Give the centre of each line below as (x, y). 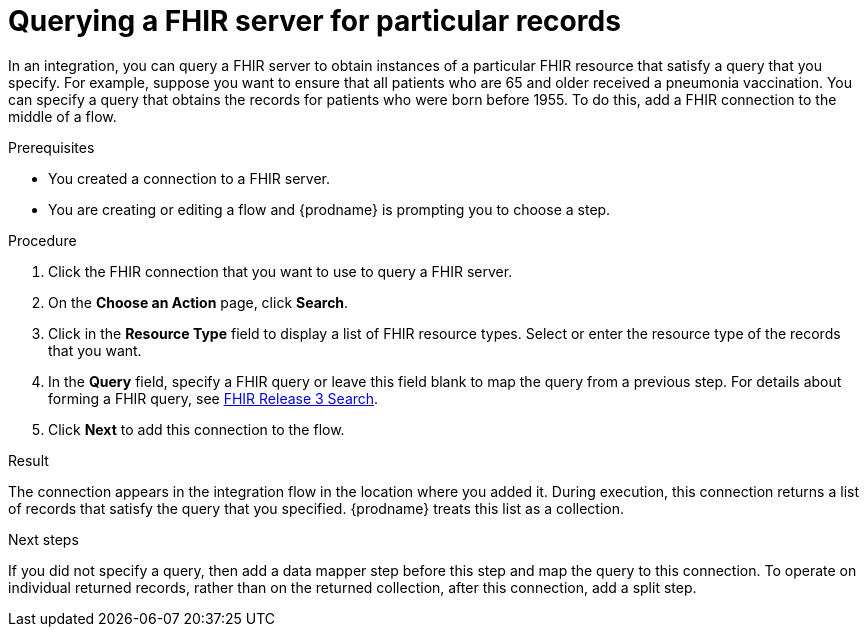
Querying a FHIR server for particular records (314, 21)
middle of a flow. (62, 116)
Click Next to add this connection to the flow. (196, 429)
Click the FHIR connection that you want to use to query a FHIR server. (280, 271)
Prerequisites (51, 147)
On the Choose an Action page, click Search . (198, 302)
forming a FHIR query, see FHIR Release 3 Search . (213, 398)
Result (28, 460)
